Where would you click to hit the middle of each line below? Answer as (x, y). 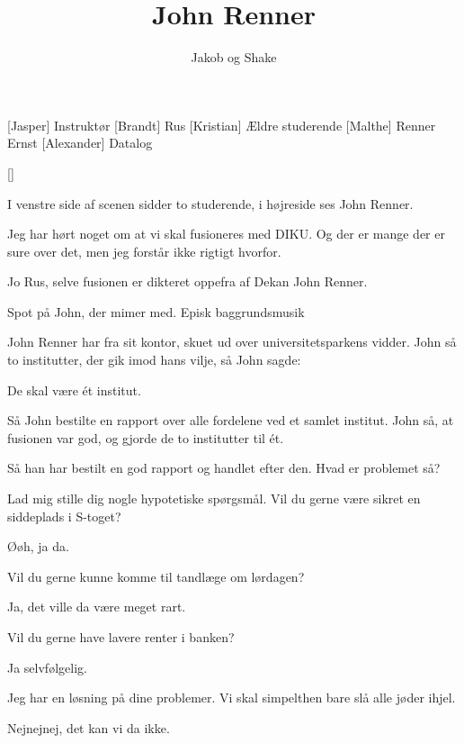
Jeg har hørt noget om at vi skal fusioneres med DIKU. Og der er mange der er (226, 234)
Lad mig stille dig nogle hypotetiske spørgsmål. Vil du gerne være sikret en (214, 498)
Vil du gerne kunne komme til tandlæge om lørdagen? (156, 576)
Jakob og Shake (234, 57)
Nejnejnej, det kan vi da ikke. (89, 727)
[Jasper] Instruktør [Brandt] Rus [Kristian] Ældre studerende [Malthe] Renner (222, 125)
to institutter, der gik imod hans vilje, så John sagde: (154, 360)
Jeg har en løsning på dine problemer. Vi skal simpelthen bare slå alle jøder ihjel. (232, 698)
